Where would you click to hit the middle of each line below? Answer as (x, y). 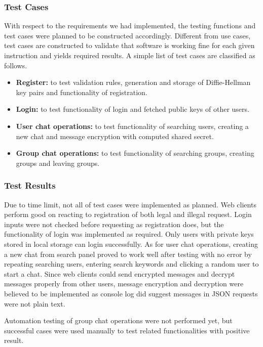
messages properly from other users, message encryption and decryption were (124, 284)
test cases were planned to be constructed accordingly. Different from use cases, (127, 35)
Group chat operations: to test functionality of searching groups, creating (135, 153)
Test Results (30, 185)
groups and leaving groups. (58, 163)
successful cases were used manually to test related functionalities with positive (127, 330)
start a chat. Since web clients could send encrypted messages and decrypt (120, 273)
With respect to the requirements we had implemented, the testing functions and (130, 26)
